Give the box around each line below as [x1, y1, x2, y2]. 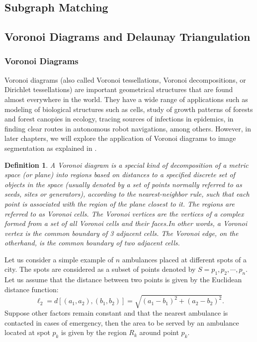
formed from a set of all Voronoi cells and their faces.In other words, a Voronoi [4, 218, 248, 228]
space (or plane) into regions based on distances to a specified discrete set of [4, 169, 235, 180]
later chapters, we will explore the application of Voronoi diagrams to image [4, 133, 236, 143]
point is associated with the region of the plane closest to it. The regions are [4, 198, 235, 209]
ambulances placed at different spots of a [122, 254, 247, 264]
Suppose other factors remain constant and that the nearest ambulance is [4, 308, 228, 318]
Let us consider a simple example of [4, 254, 113, 264]
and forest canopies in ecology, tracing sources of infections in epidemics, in [4, 114, 234, 124]
